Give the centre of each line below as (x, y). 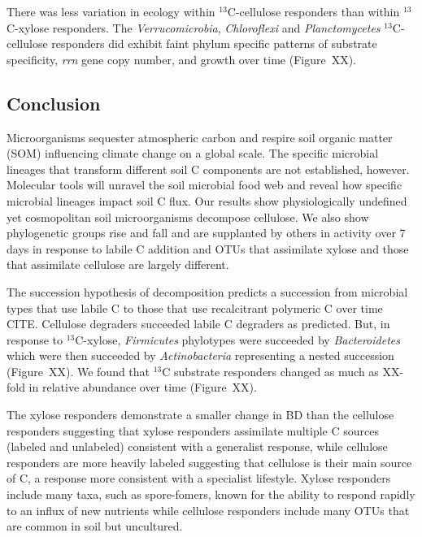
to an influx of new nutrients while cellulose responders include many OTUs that (208, 510)
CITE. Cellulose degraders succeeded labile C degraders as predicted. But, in (198, 324)
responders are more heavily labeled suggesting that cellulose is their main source (209, 462)
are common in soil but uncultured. (95, 526)
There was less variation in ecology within (111, 11)
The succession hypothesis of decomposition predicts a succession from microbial (207, 291)
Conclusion (54, 103)
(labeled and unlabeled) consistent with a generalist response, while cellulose (197, 446)
